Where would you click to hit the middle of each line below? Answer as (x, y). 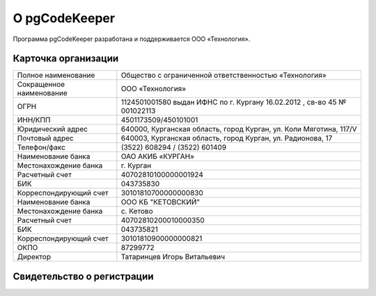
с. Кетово (137, 211)
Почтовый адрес (45, 138)
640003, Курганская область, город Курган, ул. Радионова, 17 (227, 138)
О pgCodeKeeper (64, 18)
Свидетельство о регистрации (83, 276)
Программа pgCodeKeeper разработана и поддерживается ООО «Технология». (132, 39)
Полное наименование (56, 75)
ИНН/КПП (34, 120)
